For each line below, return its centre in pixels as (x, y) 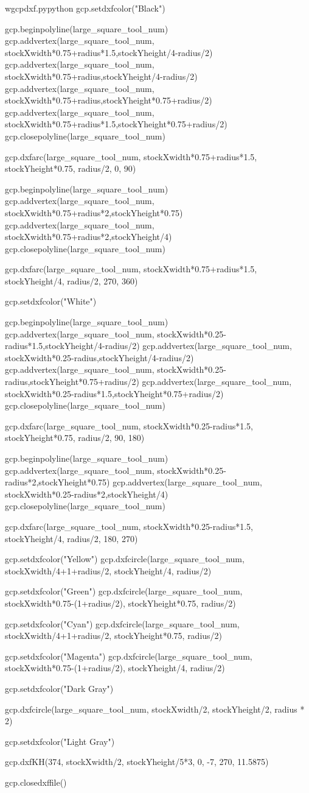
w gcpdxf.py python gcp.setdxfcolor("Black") (85, 8)
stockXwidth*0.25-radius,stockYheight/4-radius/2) (99, 357)
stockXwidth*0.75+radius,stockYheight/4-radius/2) (101, 76)
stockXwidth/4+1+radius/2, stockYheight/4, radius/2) (108, 570)
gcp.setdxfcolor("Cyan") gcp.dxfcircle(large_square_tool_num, (122, 623)
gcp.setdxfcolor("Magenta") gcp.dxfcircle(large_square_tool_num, (129, 656)
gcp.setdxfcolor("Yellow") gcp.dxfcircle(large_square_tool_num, (125, 559)
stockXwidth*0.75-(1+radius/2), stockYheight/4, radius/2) (115, 668)
